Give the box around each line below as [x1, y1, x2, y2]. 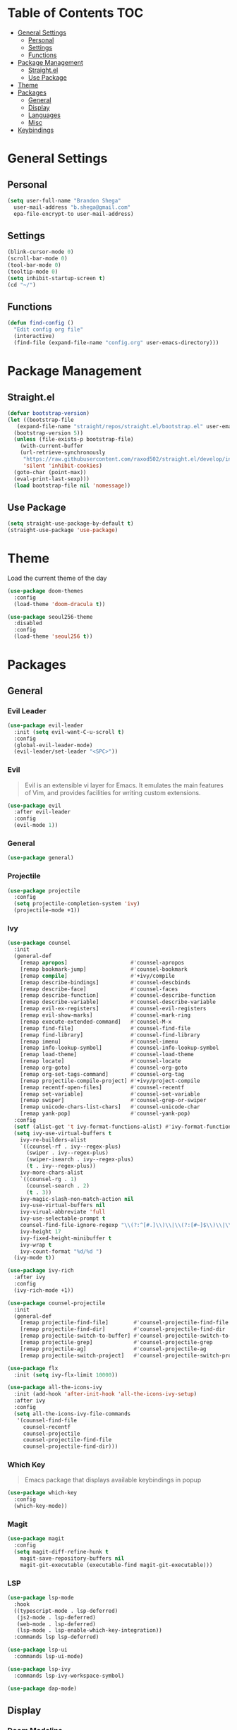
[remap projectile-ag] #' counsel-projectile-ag [20, 1345, 207, 1353]
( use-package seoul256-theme [7, 613, 93, 620]
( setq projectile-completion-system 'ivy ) [13, 900, 140, 907]
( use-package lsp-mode [7, 1595, 74, 1602]
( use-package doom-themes [7, 587, 83, 594]
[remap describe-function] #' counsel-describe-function [20, 992, 217, 999]
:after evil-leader [13, 809, 71, 816]
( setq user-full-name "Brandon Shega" [7, 197, 121, 204]
